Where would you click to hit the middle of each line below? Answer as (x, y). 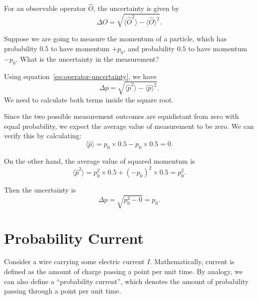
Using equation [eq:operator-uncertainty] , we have (81, 76)
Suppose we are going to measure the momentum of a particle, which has (115, 39)
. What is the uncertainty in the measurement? (87, 58)
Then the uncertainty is (40, 190)
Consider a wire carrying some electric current (74, 261)
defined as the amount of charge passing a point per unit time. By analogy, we (124, 271)
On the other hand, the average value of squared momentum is (100, 161)
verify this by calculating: (43, 136)
